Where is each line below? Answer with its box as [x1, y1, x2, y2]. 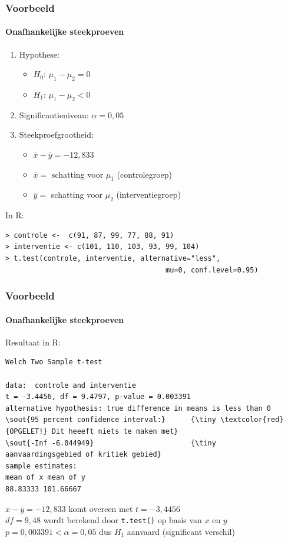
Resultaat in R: [5, 335, 61, 348]
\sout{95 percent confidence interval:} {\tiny [5, 415, 216, 424]
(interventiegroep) [116, 188, 181, 201]
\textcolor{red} [220, 415, 284, 424]
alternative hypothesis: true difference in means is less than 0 [5, 404, 272, 413]
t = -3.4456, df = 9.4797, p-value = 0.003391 [5, 393, 191, 401]
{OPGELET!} [5, 427, 48, 435]
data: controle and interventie [5, 381, 136, 390]
